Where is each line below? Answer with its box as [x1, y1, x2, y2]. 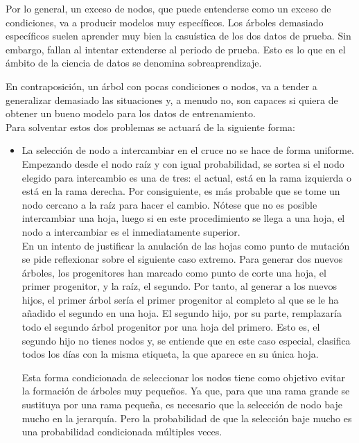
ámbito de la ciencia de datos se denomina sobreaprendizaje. [6, 55, 262, 70]
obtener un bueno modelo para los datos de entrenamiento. [6, 106, 256, 121]
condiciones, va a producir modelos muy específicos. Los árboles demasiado [6, 15, 324, 29]
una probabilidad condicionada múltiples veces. [21, 424, 222, 439]
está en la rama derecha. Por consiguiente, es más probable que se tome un [21, 184, 340, 198]
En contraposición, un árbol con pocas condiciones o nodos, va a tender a [6, 78, 317, 93]
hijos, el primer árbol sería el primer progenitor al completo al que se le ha [21, 292, 339, 306]
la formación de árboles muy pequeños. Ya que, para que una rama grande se [21, 383, 350, 398]
